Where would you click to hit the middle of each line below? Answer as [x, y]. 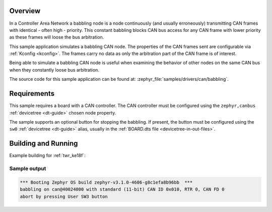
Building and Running [44, 144]
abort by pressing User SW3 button [64, 196]
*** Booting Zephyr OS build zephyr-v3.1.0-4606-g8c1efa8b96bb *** [106, 182]
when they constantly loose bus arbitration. [54, 70]
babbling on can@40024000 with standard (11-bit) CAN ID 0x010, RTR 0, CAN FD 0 [122, 190]
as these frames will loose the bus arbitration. [57, 37]
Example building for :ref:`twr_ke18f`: [47, 155]
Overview [25, 11]
